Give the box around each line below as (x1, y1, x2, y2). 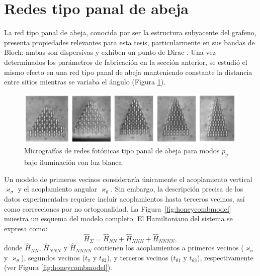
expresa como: (4, 223, 48, 233)
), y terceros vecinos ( (107, 252, 174, 262)
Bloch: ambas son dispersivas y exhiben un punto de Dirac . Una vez (4, 47, 216, 57)
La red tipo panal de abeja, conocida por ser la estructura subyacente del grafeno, (4, 27, 256, 38)
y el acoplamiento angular (18, 183, 98, 194)
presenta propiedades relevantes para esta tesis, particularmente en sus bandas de (4, 37, 255, 47)
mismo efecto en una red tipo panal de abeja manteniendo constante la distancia (4, 66, 252, 77)
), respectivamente (197, 252, 253, 262)
